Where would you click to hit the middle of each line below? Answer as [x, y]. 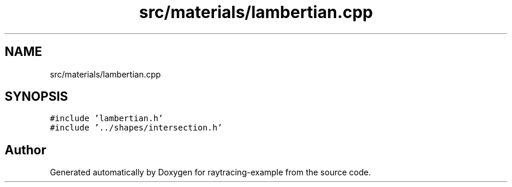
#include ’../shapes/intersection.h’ [136, 128]
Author [25, 150]
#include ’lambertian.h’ [107, 119]
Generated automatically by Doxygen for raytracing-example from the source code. [210, 172]
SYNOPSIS [37, 97]
